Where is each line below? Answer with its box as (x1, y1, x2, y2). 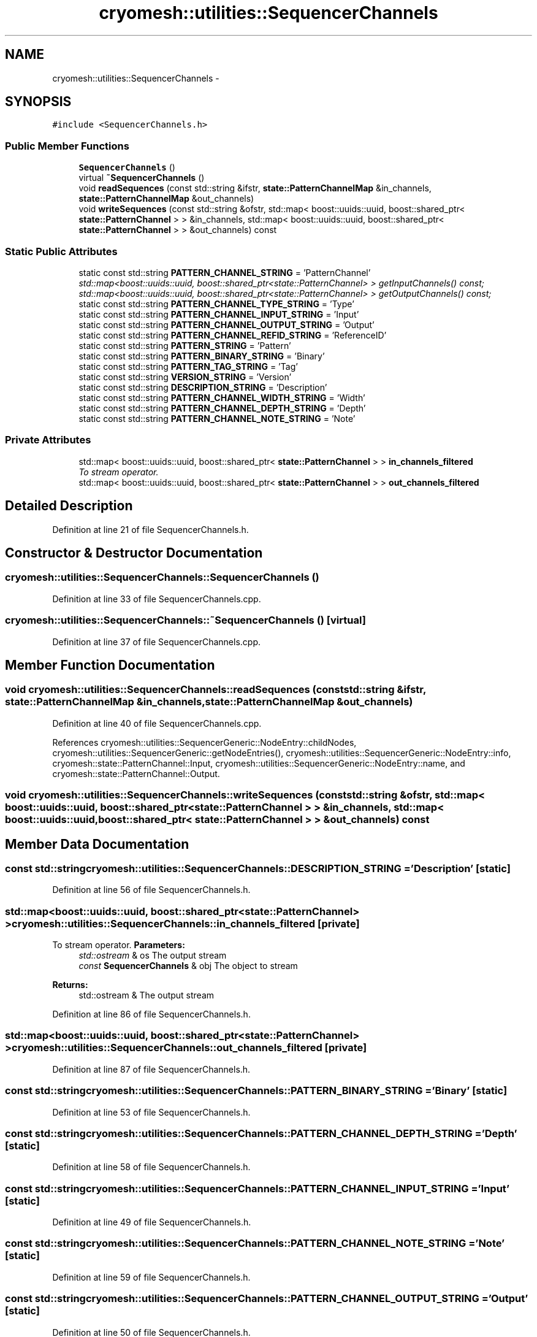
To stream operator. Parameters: (52, 940, 185, 951)
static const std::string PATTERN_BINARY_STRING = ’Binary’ (78, 350, 325, 361)
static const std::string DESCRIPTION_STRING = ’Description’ (78, 381, 327, 393)
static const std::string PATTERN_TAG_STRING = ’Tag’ (78, 361, 298, 372)
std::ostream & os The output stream (78, 950, 227, 961)
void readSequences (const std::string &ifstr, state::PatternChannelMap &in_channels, (78, 183, 432, 194)
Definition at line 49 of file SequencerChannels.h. (52, 1217, 251, 1228)
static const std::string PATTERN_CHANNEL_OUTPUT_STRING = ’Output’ (78, 319, 375, 330)
